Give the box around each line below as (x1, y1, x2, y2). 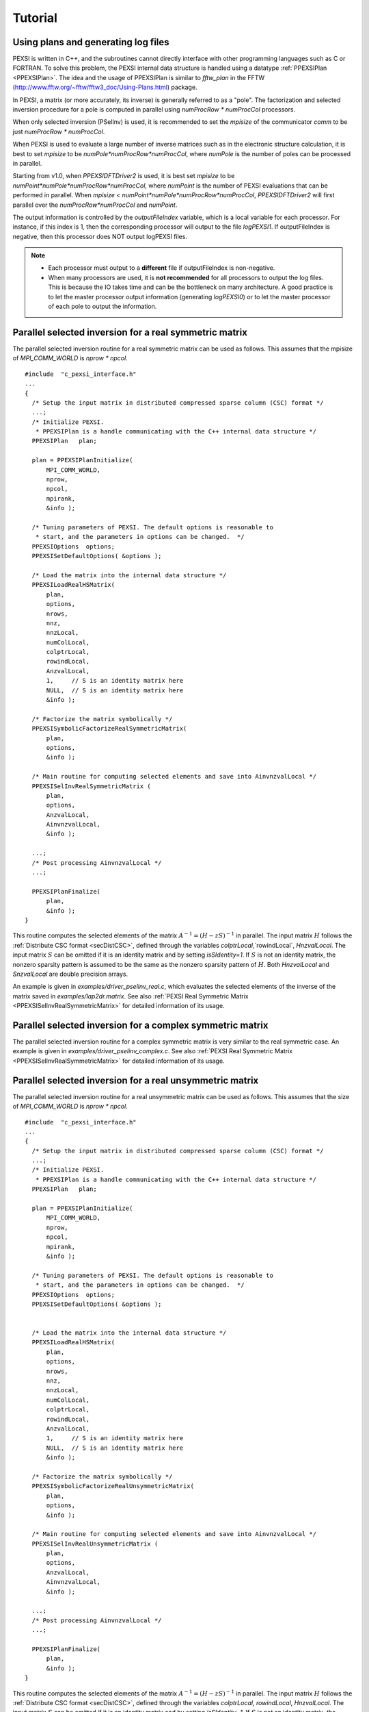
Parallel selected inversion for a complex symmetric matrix (12, 1019, 269, 1031)
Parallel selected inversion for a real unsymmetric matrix (12, 1074, 259, 1086)
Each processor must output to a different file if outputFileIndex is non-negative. (48, 264, 275, 272)
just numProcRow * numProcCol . (12, 127, 105, 136)
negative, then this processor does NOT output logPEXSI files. (12, 232, 188, 240)
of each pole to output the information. (48, 302, 157, 311)
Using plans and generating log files (12, 36, 170, 48)
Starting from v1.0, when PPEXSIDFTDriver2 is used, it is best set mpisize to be (12, 172, 235, 180)
